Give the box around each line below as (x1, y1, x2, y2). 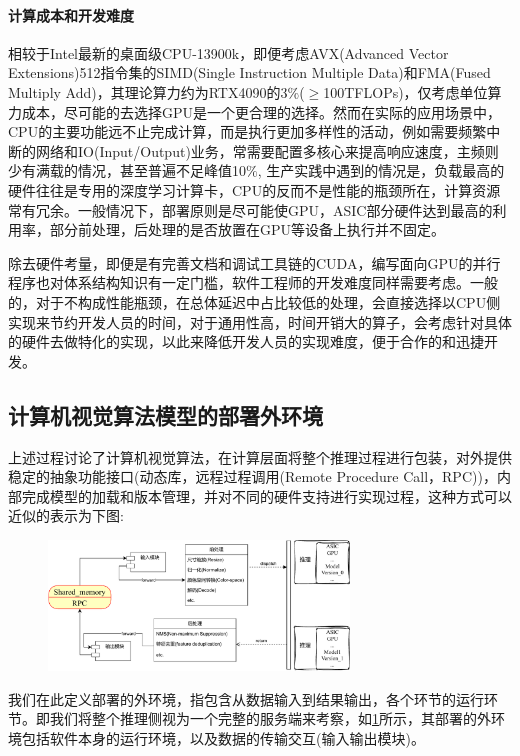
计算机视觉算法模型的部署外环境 (8, 399, 323, 430)
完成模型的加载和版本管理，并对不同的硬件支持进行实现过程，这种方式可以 (21, 485, 512, 506)
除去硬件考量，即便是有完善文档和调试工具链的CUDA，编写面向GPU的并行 (8, 252, 501, 273)
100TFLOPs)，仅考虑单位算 (323, 81, 502, 102)
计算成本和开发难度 (8, 4, 134, 25)
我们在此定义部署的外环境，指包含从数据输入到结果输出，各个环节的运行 (8, 688, 484, 709)
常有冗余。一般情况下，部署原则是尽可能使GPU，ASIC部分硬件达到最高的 (8, 199, 493, 220)
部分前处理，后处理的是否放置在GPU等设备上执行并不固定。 (49, 219, 446, 240)
